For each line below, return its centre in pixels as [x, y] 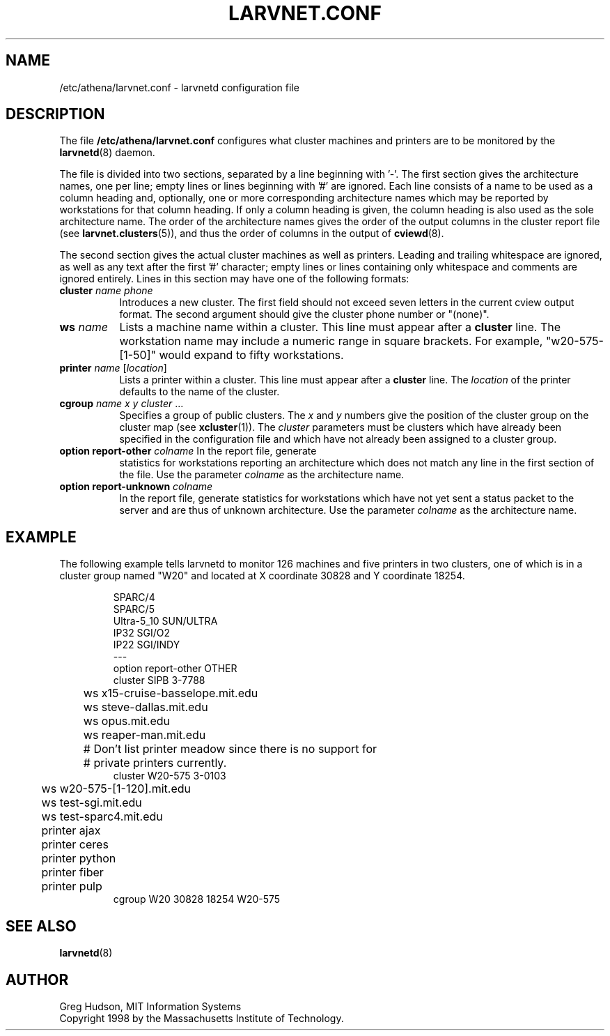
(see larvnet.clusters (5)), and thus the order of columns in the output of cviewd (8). [252, 234]
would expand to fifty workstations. [251, 355]
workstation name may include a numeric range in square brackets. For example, [331, 341]
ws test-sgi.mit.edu [92, 803]
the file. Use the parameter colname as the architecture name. [262, 475]
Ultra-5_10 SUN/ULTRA [165, 621]
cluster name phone [106, 291]
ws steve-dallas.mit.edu [146, 707]
